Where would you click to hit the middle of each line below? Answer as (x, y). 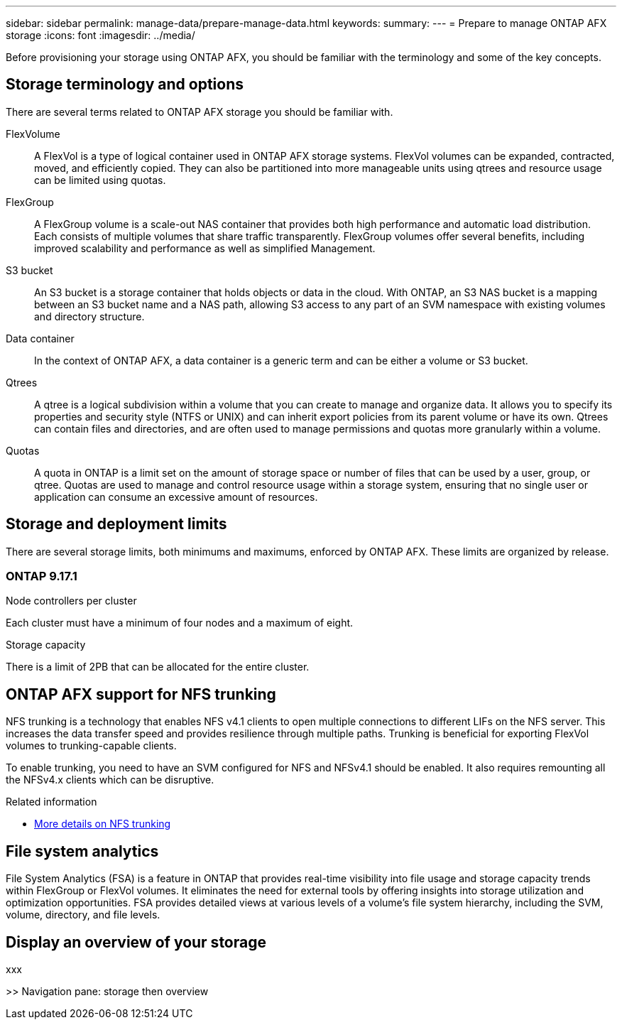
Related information (51, 802)
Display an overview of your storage (136, 942)
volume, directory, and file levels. (83, 915)
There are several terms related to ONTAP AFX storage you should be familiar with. (200, 112)
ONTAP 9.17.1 (42, 576)
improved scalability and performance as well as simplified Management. (205, 248)
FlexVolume (33, 134)
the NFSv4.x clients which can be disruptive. (110, 780)
